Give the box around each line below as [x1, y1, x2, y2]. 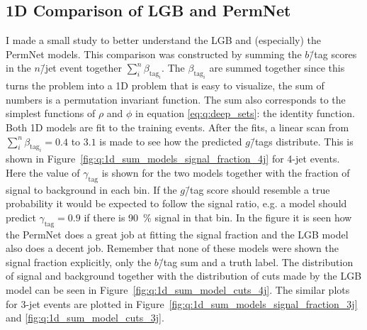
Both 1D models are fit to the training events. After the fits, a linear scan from [6, 119, 349, 134]
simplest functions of [6, 106, 96, 121]
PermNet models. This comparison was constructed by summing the [6, 46, 302, 61]
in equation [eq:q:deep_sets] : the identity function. [135, 106, 355, 121]
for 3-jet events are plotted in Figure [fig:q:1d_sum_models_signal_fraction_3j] [6, 296, 358, 311]
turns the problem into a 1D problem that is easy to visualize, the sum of [6, 78, 324, 93]
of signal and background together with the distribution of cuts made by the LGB [6, 268, 362, 283]
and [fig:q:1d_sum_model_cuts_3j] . [6, 310, 164, 325]
